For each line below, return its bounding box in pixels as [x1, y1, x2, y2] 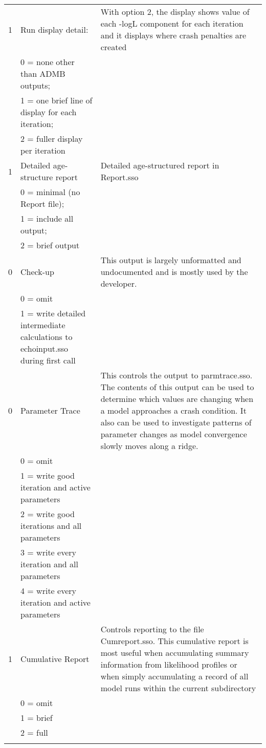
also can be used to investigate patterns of [100, 416, 252, 428]
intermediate [20, 319, 65, 331]
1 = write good [20, 469, 75, 481]
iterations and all [20, 520, 82, 531]
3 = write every [20, 546, 76, 558]
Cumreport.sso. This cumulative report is [100, 635, 249, 647]
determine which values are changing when [100, 393, 254, 404]
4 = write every [20, 585, 76, 596]
